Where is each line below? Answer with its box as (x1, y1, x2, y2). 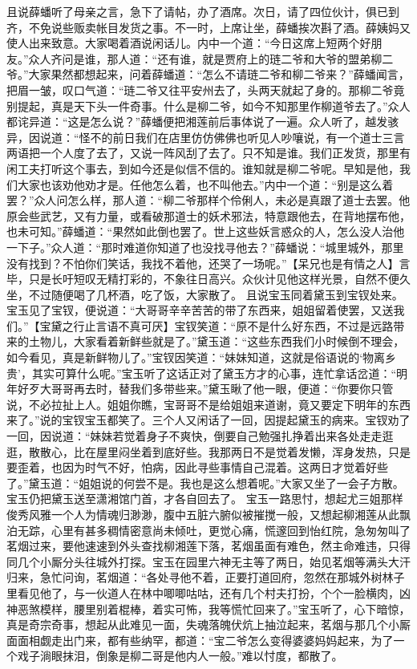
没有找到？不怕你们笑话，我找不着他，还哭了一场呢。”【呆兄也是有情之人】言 (6, 254, 411, 271)
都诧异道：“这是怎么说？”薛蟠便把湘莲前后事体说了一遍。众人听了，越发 (6, 113, 388, 130)
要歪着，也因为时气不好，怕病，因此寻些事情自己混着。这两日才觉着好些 (6, 459, 388, 476)
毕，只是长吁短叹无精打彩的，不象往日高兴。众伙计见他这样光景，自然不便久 (6, 270, 411, 287)
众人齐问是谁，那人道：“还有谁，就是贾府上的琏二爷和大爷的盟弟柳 (28, 50, 383, 67)
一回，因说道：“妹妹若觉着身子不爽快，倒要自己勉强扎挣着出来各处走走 (6, 428, 383, 444)
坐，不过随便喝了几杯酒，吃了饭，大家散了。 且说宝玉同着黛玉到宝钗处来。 (6, 286, 403, 302)
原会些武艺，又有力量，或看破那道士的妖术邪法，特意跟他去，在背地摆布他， (6, 207, 411, 224)
